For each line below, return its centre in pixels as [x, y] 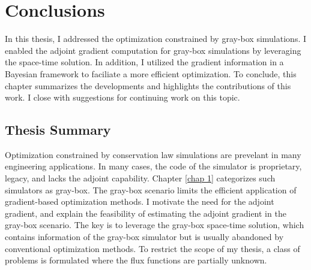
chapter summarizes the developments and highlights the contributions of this [148, 85]
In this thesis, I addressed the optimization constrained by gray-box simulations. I [156, 39]
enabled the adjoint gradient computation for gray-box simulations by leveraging [153, 50]
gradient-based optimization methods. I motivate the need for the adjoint [140, 201]
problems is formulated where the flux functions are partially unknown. [136, 260]
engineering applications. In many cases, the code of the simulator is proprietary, [153, 166]
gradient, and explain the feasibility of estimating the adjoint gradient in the [146, 213]
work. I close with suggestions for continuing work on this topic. [122, 97]
